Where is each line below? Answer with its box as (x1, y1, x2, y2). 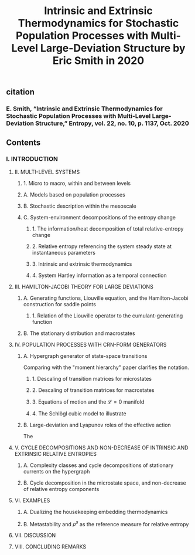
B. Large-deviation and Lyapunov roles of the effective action (23, 421, 171, 428)
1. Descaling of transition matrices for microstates (32, 375, 152, 382)
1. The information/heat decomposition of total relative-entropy (32, 225, 184, 232)
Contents (6, 137, 41, 147)
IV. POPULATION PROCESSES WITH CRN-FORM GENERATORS (14, 341, 167, 348)
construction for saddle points (23, 300, 97, 307)
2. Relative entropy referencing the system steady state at (32, 242, 172, 250)
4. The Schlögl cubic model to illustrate (32, 410, 127, 417)
